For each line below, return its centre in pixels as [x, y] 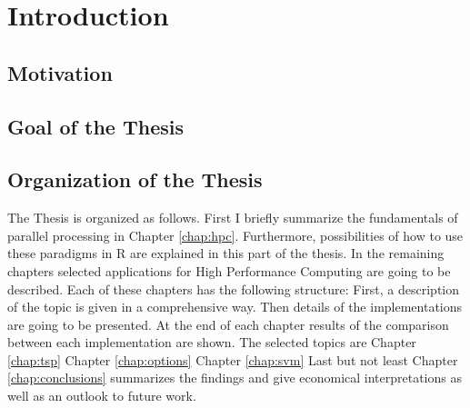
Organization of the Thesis [135, 179]
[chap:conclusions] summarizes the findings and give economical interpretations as [235, 378]
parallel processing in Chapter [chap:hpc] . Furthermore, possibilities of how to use [235, 235]
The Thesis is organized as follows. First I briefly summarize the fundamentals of [233, 218]
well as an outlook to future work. [102, 396]
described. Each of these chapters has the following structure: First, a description [233, 289]
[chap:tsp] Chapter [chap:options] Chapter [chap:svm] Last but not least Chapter [233, 359]
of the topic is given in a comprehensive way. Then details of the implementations [235, 307]
